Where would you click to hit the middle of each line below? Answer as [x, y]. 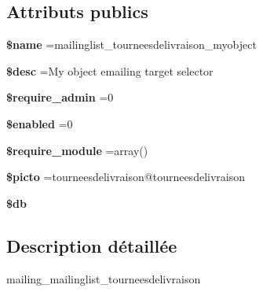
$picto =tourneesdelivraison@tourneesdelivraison [126, 177]
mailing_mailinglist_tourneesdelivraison [104, 278]
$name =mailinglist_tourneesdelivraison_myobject [131, 44]
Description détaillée [92, 245]
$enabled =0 [40, 123]
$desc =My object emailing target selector [110, 70]
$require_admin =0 [60, 97]
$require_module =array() [77, 150]
